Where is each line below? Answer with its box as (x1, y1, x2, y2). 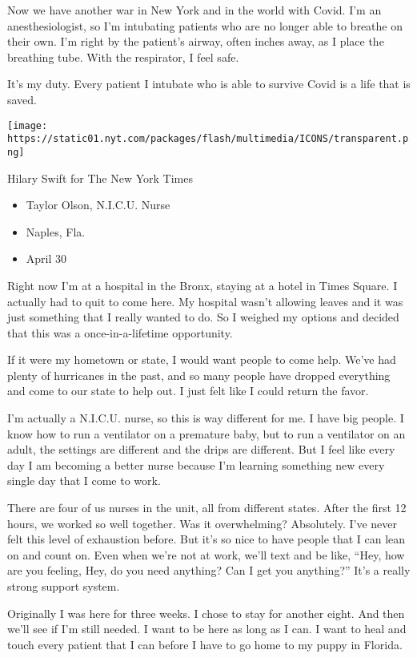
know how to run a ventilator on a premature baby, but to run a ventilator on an (7, 425, 406, 442)
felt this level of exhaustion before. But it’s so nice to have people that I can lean (7, 531, 406, 547)
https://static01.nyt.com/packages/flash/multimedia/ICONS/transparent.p (7, 133, 409, 145)
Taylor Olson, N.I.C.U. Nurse (26, 196, 170, 213)
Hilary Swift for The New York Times (7, 169, 193, 186)
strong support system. (7, 578, 120, 594)
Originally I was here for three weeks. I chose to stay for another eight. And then (7, 604, 405, 621)
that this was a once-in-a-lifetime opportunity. (7, 324, 233, 341)
